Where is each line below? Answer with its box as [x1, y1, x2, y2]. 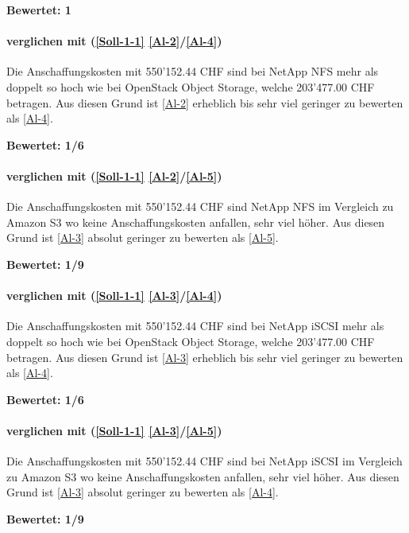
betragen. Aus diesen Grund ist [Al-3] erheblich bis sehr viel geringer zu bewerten [6, 348, 403, 365]
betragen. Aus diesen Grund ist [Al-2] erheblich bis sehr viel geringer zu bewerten [6, 94, 403, 111]
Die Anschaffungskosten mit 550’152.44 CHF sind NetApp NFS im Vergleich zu [6, 198, 394, 215]
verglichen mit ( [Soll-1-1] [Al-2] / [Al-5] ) [6, 167, 222, 184]
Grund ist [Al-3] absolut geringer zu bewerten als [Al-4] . [6, 484, 279, 500]
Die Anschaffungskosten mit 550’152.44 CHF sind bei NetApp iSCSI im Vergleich [6, 453, 403, 469]
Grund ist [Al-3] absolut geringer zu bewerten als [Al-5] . [6, 229, 279, 246]
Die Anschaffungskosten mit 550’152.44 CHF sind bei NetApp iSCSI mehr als [6, 317, 384, 334]
